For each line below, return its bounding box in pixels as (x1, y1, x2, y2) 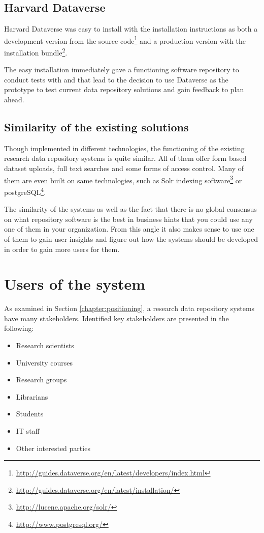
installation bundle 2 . (4, 46, 68, 58)
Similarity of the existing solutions (4, 119, 189, 135)
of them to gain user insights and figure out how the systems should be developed (4, 233, 258, 244)
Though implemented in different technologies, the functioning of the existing (4, 143, 245, 153)
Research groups (16, 374, 67, 385)
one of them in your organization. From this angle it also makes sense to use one (4, 223, 254, 234)
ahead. (4, 94, 24, 105)
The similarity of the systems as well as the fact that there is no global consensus (4, 204, 257, 214)
